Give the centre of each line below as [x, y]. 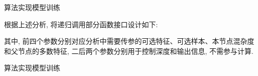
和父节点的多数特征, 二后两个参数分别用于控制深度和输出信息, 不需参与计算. [129, 51]
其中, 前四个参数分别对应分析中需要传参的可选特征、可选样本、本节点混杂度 [129, 41]
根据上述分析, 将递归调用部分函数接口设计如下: [81, 24]
